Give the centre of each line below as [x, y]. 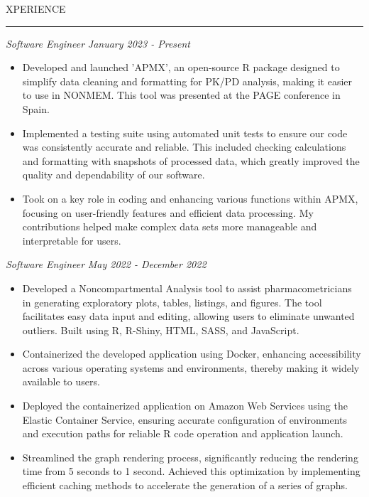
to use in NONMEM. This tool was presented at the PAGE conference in [181, 95]
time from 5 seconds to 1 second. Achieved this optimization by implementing [191, 471]
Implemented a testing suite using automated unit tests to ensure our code [185, 133]
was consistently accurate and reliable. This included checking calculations [184, 147]
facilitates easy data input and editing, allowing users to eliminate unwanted [188, 316]
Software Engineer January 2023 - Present [98, 43]
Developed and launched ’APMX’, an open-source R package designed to [181, 67]
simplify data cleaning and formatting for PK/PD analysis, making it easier [187, 81]
